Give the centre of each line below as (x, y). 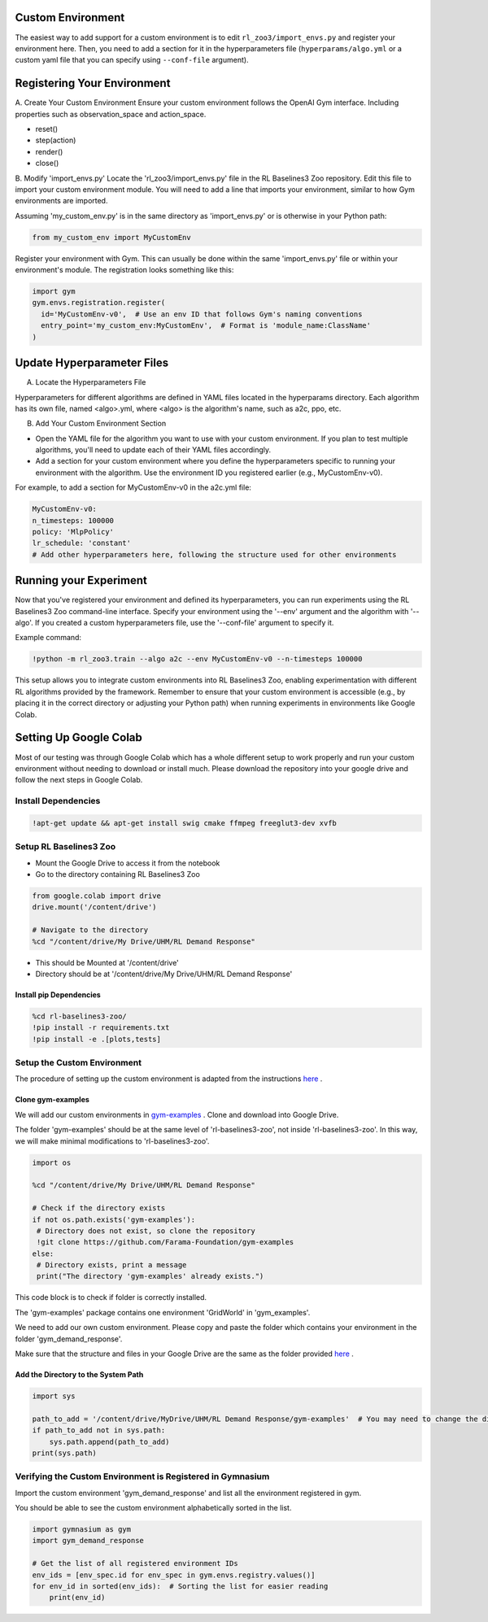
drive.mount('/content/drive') (95, 907)
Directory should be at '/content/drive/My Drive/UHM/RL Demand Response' (164, 974)
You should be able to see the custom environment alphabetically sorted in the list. (153, 1508)
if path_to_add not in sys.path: (99, 1430)
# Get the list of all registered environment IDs (135, 1563)
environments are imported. (61, 201)
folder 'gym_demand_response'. (69, 1339)
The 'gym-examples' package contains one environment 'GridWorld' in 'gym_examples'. (163, 1312)
